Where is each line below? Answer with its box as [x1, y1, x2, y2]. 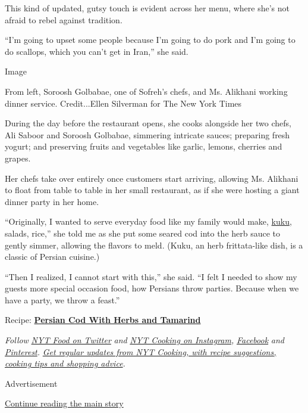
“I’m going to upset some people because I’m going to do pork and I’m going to [5, 33, 296, 46]
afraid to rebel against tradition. [5, 13, 122, 26]
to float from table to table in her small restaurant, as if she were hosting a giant [5, 184, 300, 196]
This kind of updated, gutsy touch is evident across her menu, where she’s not [5, 2, 290, 14]
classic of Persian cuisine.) [5, 250, 100, 263]
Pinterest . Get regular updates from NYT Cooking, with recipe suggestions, [5, 345, 276, 358]
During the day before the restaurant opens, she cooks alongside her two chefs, [5, 117, 291, 129]
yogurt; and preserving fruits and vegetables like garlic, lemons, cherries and [5, 140, 282, 153]
